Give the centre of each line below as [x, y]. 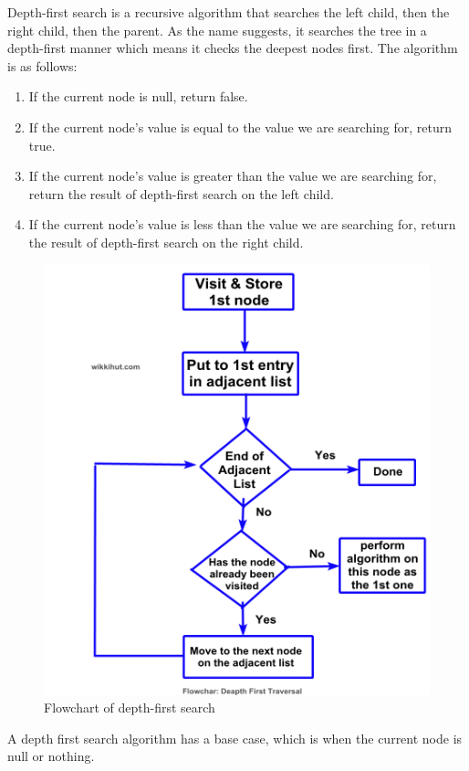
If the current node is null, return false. [138, 96]
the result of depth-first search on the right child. [166, 242]
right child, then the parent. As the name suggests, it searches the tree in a [217, 30]
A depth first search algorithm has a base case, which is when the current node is [235, 738]
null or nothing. [51, 756]
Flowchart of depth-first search [130, 708]
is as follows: [42, 65]
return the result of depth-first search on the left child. [181, 193]
